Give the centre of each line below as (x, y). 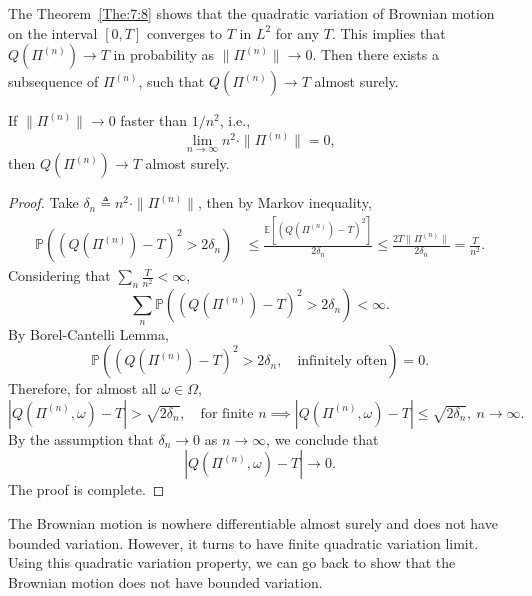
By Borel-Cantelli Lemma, (88, 333)
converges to (184, 32)
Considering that (59, 275)
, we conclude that (322, 438)
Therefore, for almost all (82, 388)
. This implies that (388, 32)
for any (297, 32)
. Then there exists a (375, 54)
